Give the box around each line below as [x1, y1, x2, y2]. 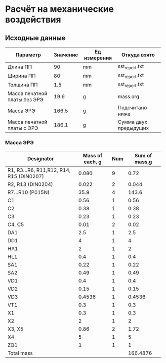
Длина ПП [7, 63, 32, 70]
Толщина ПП [7, 81, 38, 88]
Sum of [134, 152, 152, 159]
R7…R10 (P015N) [7, 189, 50, 196]
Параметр [15, 51, 41, 58]
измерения [83, 54, 112, 61]
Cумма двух [118, 118, 148, 125]
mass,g [134, 158, 152, 165]
